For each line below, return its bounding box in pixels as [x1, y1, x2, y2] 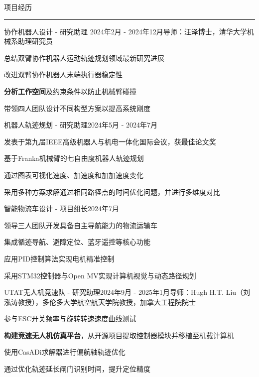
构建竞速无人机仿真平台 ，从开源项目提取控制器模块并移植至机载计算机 [4, 330, 234, 340]
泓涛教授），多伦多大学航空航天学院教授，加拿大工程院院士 [4, 296, 196, 307]
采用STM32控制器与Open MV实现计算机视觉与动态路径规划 [4, 270, 196, 280]
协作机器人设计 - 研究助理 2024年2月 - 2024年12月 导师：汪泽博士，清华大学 [4, 26, 247, 36]
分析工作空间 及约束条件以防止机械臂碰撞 [4, 86, 136, 96]
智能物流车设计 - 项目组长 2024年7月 [4, 203, 119, 214]
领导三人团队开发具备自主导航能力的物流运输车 [4, 220, 157, 230]
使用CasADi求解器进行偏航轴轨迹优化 [4, 347, 126, 357]
